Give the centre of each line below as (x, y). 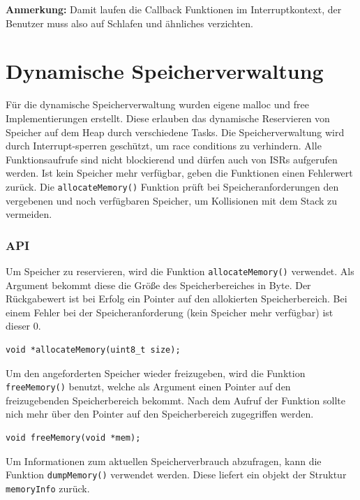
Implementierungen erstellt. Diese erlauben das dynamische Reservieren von (168, 118)
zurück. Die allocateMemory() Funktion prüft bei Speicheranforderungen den (172, 186)
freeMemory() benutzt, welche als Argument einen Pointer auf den (148, 387)
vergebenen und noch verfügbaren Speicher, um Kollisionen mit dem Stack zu (172, 200)
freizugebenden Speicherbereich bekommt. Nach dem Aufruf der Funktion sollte (176, 400)
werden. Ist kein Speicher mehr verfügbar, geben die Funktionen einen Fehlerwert (179, 173)
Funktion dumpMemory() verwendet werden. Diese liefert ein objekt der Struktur (176, 475)
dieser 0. (23, 326)
